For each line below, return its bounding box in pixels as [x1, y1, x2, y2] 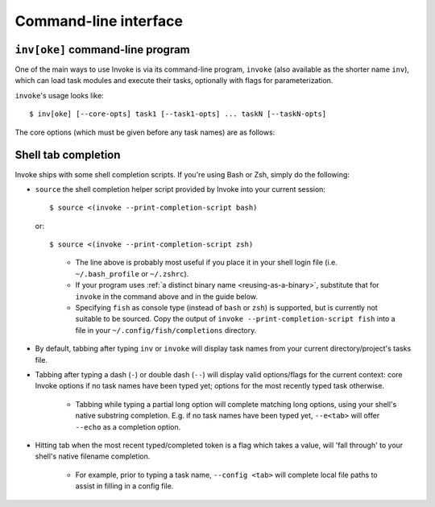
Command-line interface [14, 12, 183, 30]
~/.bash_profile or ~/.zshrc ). [75, 268, 189, 278]
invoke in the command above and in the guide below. [75, 291, 258, 301]
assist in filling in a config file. [75, 481, 174, 491]
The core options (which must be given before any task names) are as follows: [14, 127, 275, 137]
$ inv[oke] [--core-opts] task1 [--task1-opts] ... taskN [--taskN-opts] [29, 110, 327, 118]
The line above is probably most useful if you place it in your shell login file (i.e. [75, 258, 338, 268]
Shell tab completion [14, 148, 121, 162]
